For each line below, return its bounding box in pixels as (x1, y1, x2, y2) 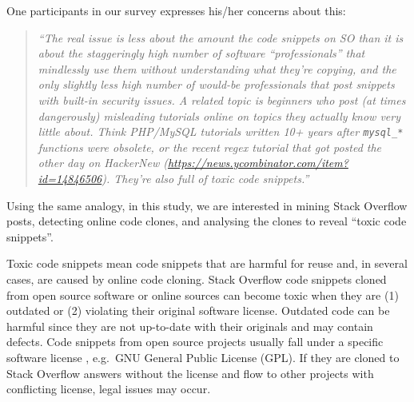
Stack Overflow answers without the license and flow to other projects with (6, 364, 374, 381)
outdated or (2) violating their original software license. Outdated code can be (6, 302, 390, 319)
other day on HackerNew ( (38, 154, 168, 171)
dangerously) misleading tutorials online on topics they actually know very (38, 107, 401, 124)
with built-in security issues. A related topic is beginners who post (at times (38, 91, 406, 108)
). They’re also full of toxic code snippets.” (102, 170, 309, 186)
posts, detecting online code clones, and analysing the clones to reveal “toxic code (6, 213, 407, 229)
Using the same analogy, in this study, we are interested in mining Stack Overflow (6, 197, 408, 213)
